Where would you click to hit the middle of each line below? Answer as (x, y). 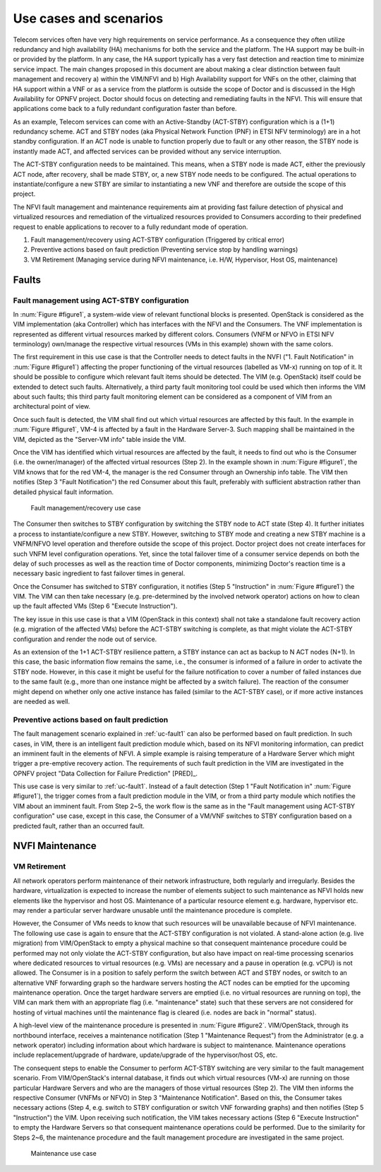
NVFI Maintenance (55, 846)
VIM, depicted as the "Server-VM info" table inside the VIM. (99, 439)
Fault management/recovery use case (86, 508)
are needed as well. (42, 701)
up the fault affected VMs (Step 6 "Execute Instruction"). (95, 606)
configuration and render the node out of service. (85, 639)
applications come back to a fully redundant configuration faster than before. (125, 109)
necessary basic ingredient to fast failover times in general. (99, 573)
